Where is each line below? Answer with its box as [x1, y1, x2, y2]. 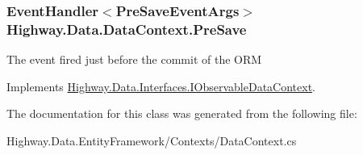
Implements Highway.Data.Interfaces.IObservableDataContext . [6, 77, 315, 94]
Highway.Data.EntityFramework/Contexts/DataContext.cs [6, 132, 297, 149]
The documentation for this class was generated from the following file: [6, 105, 357, 122]
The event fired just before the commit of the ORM [6, 51, 262, 68]
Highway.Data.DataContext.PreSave [6, 19, 247, 39]
